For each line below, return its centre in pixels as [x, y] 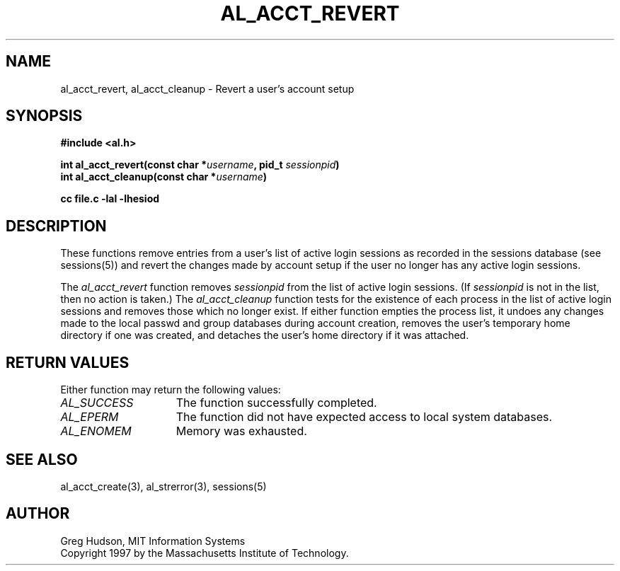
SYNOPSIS [44, 116]
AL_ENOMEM [96, 431]
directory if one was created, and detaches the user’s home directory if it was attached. [265, 335]
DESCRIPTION [56, 226]
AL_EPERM [90, 417]
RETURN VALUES [68, 362]
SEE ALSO [42, 459]
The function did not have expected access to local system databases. [364, 417]
